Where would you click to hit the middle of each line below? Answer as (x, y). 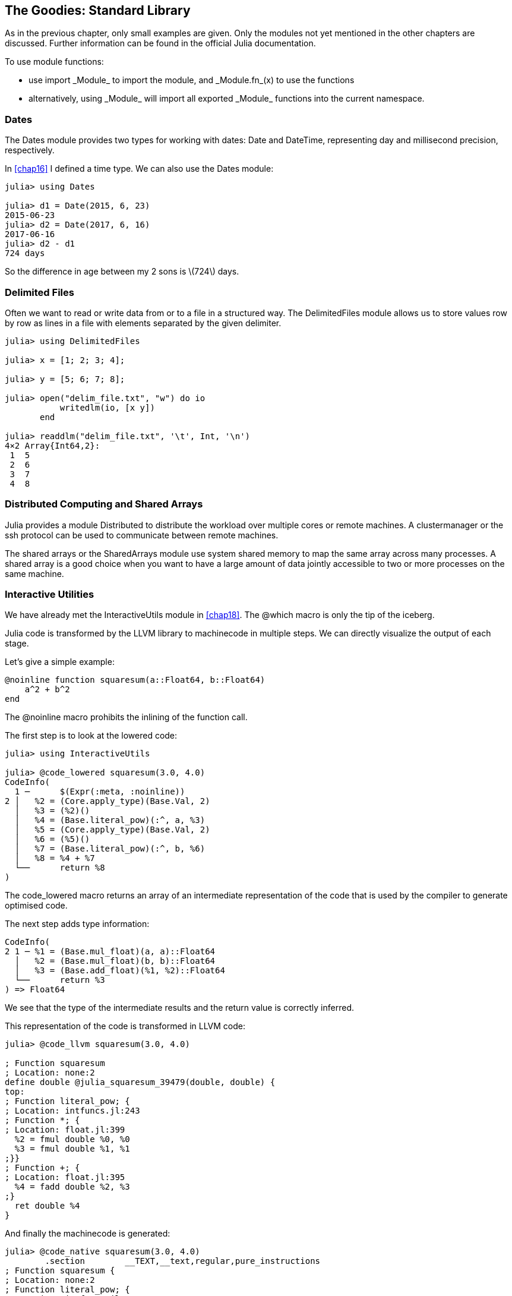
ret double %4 (47, 1206)
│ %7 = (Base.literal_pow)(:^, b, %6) (110, 849)
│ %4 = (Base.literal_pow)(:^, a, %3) (110, 820)
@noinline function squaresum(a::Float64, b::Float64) (135, 680)
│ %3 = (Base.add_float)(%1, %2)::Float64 (120, 971)
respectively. (30, 150)
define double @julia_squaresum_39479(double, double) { (140, 1082)
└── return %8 (60, 868)
